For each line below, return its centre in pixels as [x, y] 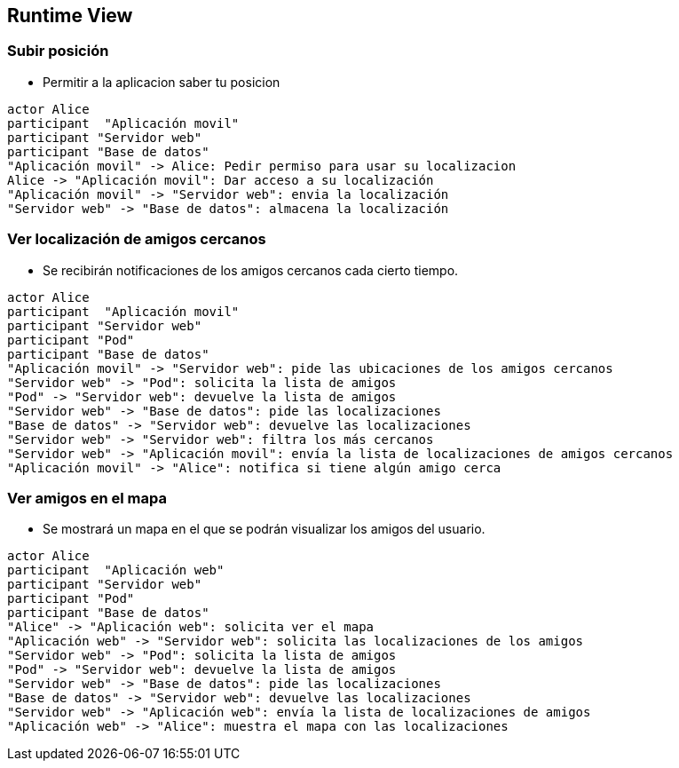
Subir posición [58, 51]
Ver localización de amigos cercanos [137, 239]
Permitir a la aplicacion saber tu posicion [162, 82]
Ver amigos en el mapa [87, 498]
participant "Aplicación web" [116, 570]
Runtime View [70, 16]
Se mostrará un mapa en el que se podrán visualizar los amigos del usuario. [264, 529]
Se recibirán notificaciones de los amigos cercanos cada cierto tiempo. [251, 270]
